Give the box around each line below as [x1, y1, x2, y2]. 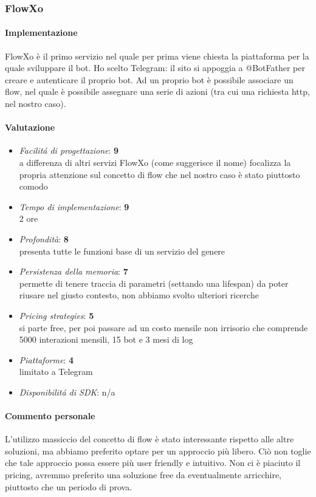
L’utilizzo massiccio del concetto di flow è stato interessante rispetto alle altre [5, 433, 294, 445]
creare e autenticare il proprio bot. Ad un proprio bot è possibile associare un [5, 73, 294, 86]
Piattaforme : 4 [19, 353, 74, 366]
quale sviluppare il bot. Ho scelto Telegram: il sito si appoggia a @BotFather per [5, 61, 305, 74]
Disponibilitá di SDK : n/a [19, 385, 115, 398]
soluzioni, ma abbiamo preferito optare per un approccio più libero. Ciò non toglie [5, 444, 311, 457]
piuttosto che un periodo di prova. [5, 480, 132, 493]
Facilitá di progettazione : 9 [19, 144, 119, 157]
